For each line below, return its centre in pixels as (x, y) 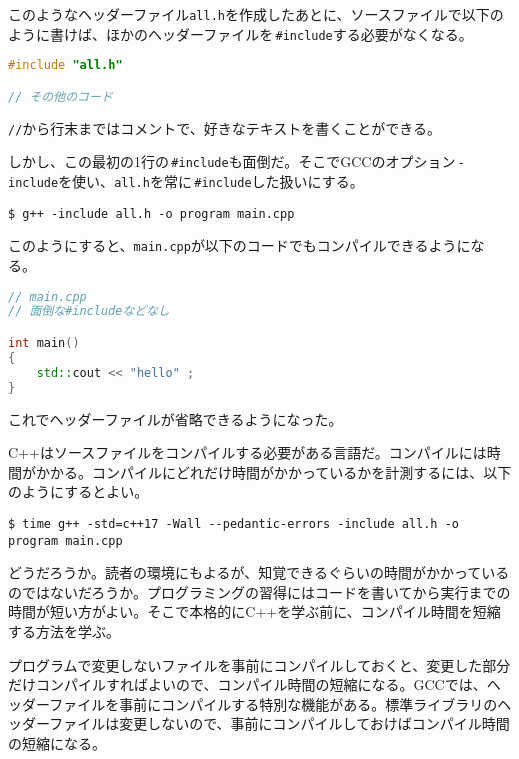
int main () (44, 343)
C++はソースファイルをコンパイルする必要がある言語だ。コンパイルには (247, 452)
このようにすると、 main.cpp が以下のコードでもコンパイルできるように (239, 245)
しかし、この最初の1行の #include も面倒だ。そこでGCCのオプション (232, 161)
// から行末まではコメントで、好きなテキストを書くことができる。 (225, 127)
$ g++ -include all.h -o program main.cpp (151, 213)
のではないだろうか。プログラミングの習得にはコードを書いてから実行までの (259, 591)
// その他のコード (60, 96)
